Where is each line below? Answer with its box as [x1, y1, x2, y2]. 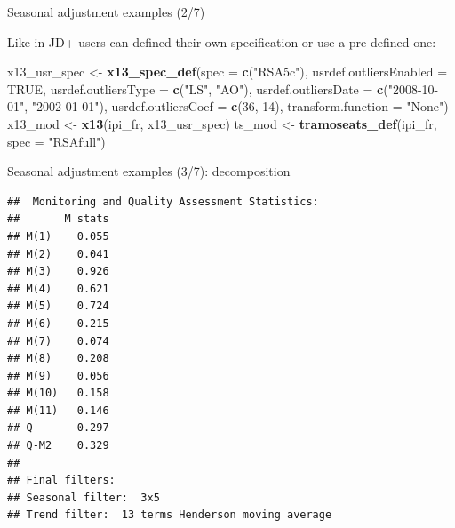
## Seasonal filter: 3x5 [7, 491, 160, 504]
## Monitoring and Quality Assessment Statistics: [7, 195, 319, 208]
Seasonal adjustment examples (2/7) [7, 3, 205, 20]
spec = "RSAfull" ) [7, 132, 106, 150]
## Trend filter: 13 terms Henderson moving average [7, 508, 332, 522]
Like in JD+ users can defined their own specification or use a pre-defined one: [7, 32, 436, 51]
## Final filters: [7, 474, 116, 487]
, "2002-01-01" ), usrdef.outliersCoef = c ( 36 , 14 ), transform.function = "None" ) [24, 97, 449, 116]
